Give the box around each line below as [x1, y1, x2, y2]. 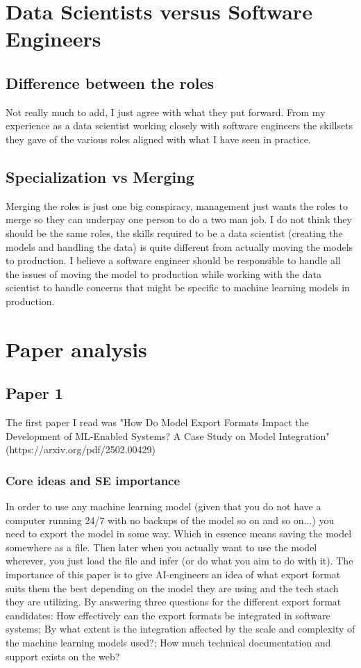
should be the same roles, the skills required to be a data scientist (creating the [6, 225, 343, 240]
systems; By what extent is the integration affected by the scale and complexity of [6, 621, 355, 636]
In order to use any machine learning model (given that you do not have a [6, 499, 321, 514]
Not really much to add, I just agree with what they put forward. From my [6, 104, 326, 119]
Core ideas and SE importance [6, 471, 180, 489]
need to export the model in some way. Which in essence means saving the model [6, 526, 352, 541]
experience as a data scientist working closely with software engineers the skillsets [6, 118, 353, 133]
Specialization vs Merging [6, 165, 194, 187]
